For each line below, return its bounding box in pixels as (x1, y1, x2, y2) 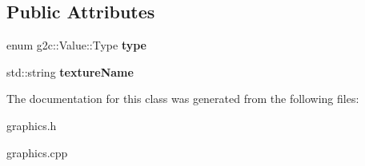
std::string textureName (6, 63, 134, 80)
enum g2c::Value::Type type (6, 37, 146, 53)
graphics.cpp (6, 144, 68, 160)
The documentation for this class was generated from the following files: (6, 90, 359, 107)
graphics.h (6, 117, 57, 133)
